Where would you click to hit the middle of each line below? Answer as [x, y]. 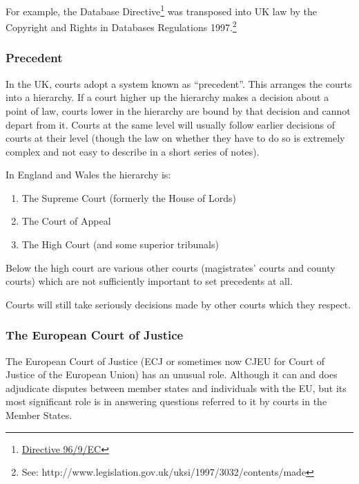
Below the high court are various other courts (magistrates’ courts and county [171, 267]
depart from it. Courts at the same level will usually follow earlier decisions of [170, 124]
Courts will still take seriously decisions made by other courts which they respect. [178, 304]
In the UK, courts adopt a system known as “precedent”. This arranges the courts [179, 83]
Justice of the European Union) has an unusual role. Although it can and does [172, 374]
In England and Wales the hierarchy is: [88, 175]
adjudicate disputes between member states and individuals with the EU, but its [176, 388]
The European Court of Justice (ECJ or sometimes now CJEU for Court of [165, 361]
